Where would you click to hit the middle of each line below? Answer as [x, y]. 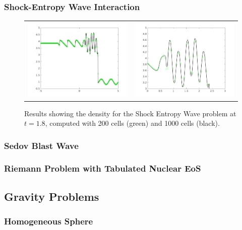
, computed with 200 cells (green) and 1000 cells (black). [132, 123]
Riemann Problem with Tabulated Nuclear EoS [103, 168]
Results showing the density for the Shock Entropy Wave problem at [130, 113]
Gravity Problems [52, 196]
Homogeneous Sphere [49, 221]
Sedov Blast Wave [41, 145]
